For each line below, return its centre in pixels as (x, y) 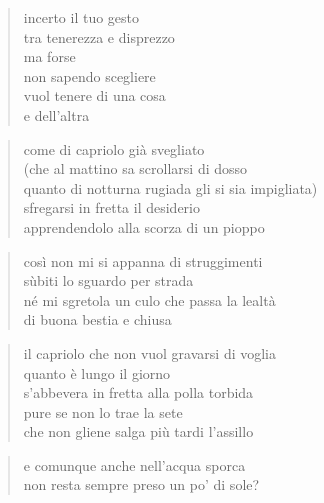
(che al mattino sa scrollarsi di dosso (135, 168)
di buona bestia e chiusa (97, 319)
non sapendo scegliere (89, 75)
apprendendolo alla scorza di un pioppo (144, 226)
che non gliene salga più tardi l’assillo (138, 431)
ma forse (49, 56)
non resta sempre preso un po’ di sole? (141, 484)
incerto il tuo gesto (81, 17)
